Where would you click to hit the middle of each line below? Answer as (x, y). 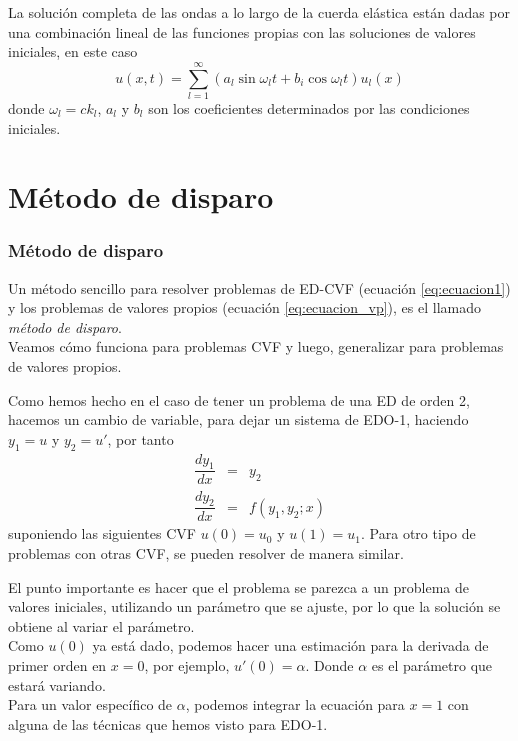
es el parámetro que (432, 664)
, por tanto (140, 438)
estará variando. (57, 684)
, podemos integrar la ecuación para (295, 704)
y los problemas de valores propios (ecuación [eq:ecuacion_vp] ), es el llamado (244, 307)
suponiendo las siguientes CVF (102, 533)
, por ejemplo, (187, 664)
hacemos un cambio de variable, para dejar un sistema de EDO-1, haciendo (238, 419)
